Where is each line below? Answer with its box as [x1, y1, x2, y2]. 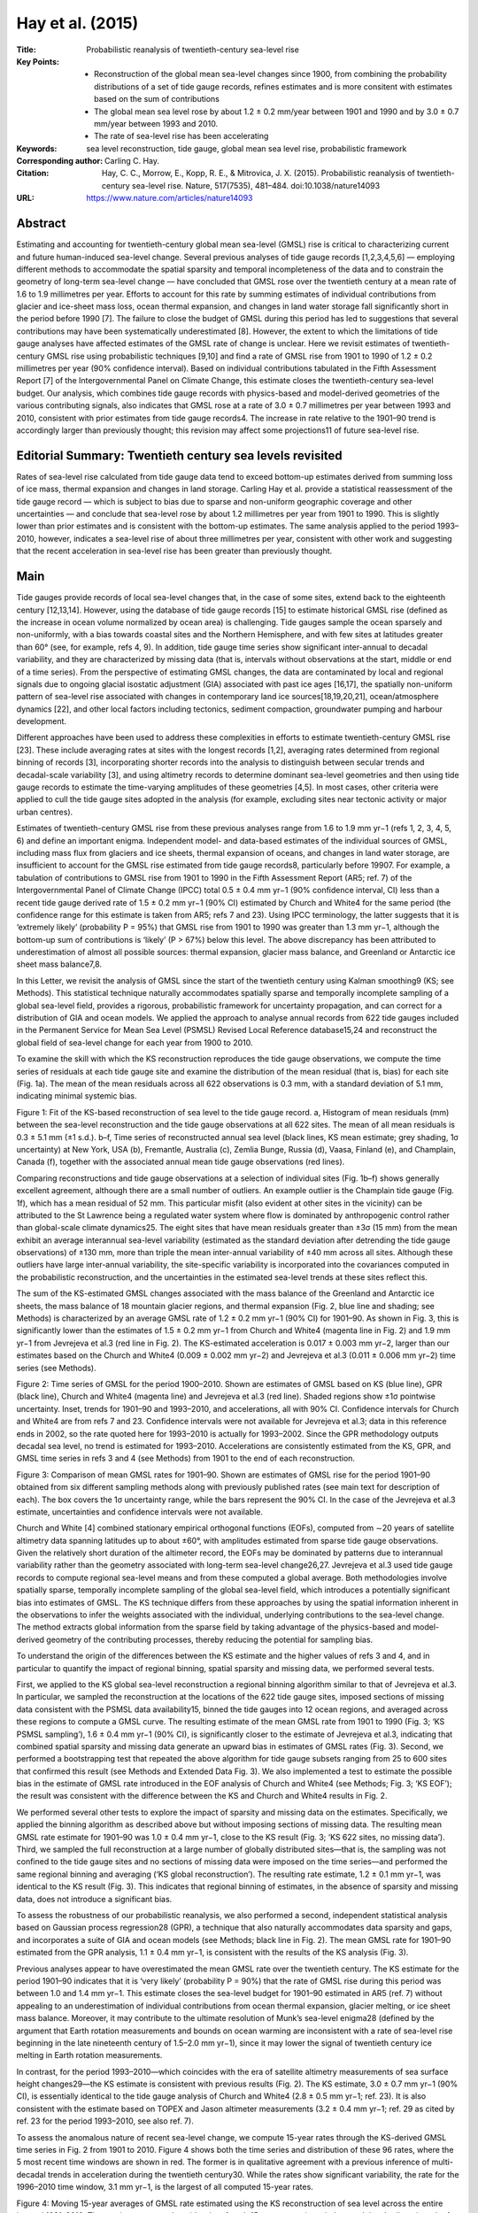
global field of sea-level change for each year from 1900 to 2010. [16, 1037, 253, 1048]
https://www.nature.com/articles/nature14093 [86, 193, 253, 204]
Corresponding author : [16, 156, 104, 166]
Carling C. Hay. [104, 156, 159, 166]
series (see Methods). [16, 1362, 96, 1373]
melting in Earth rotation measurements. [16, 2050, 163, 2061]
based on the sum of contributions [94, 94, 220, 104]
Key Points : [16, 56, 59, 66]
